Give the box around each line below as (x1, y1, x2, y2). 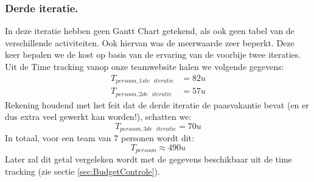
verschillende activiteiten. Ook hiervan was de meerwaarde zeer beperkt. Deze (5, 36, 295, 49)
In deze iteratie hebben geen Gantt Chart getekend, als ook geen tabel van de (5, 24, 295, 37)
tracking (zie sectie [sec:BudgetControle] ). (5, 164, 160, 177)
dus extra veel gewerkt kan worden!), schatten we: (5, 110, 192, 123)
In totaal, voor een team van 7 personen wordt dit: (5, 131, 194, 144)
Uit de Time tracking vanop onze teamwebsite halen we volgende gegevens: (5, 60, 284, 72)
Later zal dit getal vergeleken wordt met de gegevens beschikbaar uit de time (5, 153, 292, 166)
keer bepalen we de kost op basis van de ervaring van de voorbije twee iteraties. (5, 48, 301, 61)
